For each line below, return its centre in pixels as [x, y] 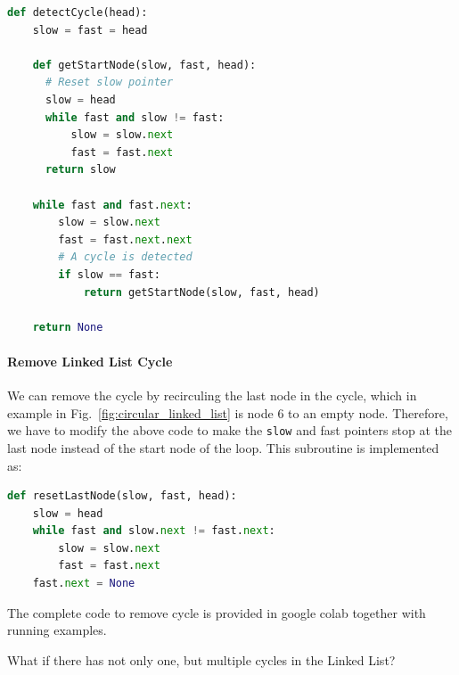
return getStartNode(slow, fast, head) [201, 292]
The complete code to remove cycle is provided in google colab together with [217, 612]
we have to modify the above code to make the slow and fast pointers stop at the [230, 430]
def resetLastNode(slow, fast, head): [122, 496]
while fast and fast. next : [112, 205]
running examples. [57, 630]
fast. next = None [84, 584]
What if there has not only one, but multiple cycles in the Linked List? [201, 659]
